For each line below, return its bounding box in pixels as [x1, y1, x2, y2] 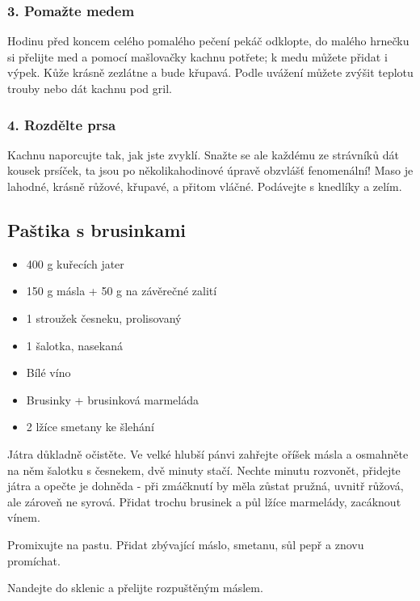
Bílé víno [26, 364, 71, 381]
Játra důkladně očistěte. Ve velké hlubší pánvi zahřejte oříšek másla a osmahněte [7, 445, 409, 462]
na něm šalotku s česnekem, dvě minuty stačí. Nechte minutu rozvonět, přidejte [7, 461, 401, 478]
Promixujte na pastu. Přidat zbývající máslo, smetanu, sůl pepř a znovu [7, 535, 364, 552]
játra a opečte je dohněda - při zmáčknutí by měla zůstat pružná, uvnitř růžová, [7, 477, 404, 494]
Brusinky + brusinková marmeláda [26, 391, 199, 408]
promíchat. [7, 552, 61, 569]
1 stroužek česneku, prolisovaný [26, 309, 182, 326]
